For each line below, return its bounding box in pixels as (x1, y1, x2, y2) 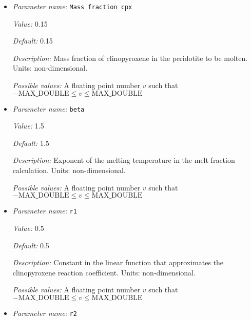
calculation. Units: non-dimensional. (12, 165, 126, 176)
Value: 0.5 (12, 222, 44, 233)
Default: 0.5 (12, 240, 49, 250)
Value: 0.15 (12, 18, 48, 29)
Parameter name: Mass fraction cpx (12, 1, 132, 11)
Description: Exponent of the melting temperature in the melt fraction (12, 155, 235, 165)
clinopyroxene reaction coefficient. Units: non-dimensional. (12, 267, 196, 278)
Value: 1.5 (12, 120, 44, 131)
